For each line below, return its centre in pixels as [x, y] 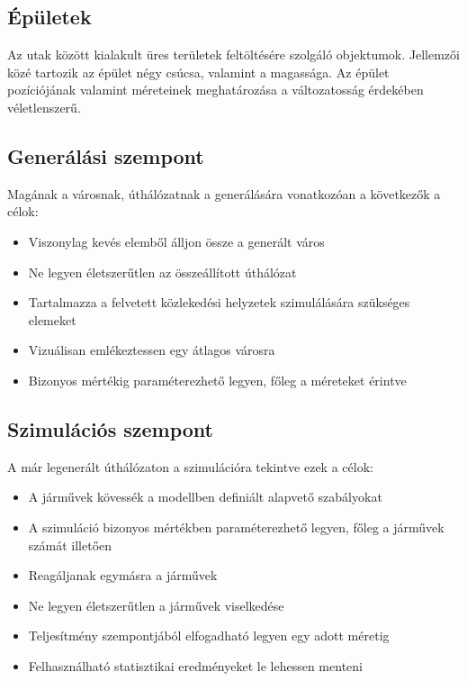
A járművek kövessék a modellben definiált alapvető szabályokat [205, 497]
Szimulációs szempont [110, 428]
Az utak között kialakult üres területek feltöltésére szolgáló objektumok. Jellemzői [233, 54]
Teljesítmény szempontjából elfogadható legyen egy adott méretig [209, 636]
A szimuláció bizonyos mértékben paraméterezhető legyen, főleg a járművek [236, 527]
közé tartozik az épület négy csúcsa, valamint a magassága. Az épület [198, 72]
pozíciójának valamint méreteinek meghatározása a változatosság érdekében [216, 90]
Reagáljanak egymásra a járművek [123, 575]
